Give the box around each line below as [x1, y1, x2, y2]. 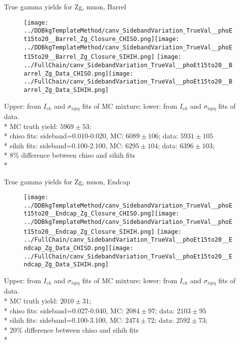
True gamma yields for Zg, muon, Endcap [4, 176, 130, 186]
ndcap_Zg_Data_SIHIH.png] [24, 261, 109, 268]
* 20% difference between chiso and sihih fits [4, 324, 139, 335]
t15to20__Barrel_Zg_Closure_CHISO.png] [24, 35, 155, 43]
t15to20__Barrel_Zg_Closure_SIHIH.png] [24, 53, 155, 61]
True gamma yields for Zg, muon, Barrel [4, 1, 126, 11]
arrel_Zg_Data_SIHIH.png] [24, 86, 109, 93]
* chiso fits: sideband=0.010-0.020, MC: [4, 130, 124, 141]
